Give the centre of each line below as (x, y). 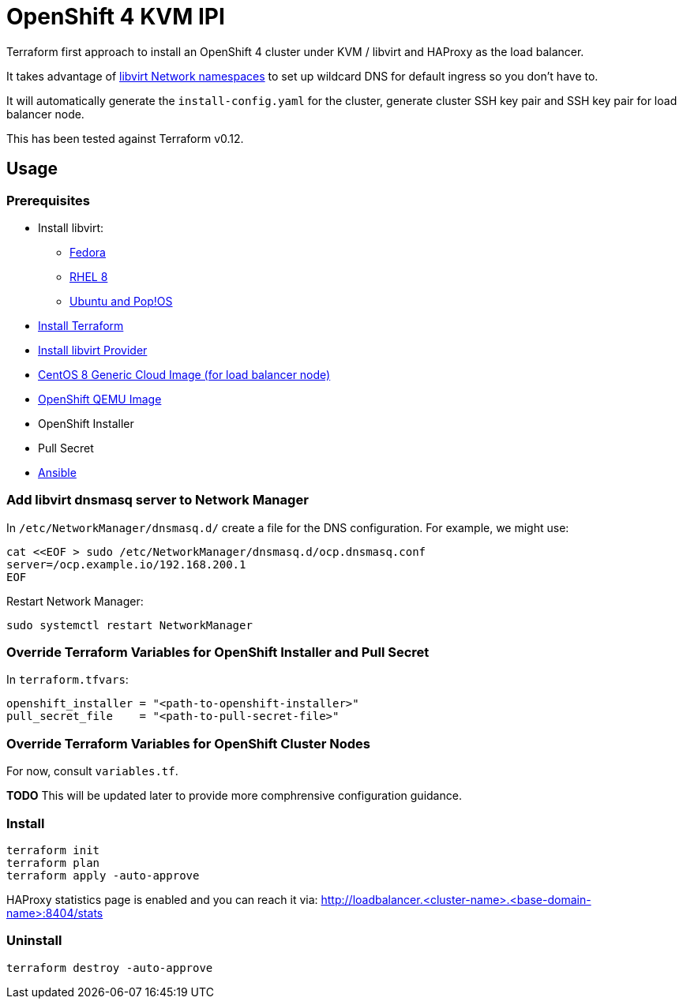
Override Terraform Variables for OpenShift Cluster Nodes (188, 743)
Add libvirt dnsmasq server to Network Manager (158, 500)
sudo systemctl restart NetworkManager (129, 625)
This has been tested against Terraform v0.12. (125, 138)
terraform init (53, 850)
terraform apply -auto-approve (103, 875)
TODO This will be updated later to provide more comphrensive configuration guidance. (234, 796)
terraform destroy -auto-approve (110, 967)
